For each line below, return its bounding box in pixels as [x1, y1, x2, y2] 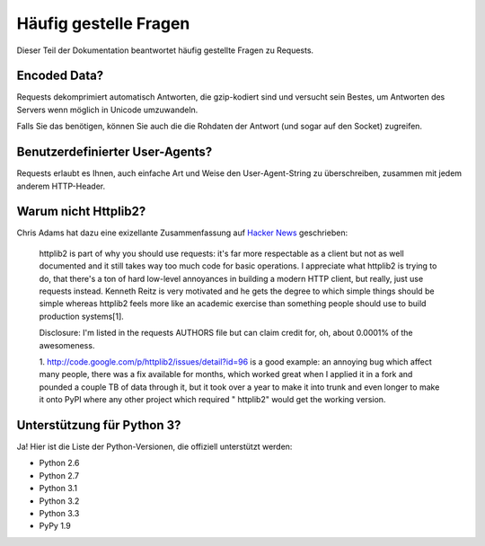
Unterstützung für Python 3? [16, 418, 181, 433]
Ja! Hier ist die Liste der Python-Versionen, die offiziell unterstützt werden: [16, 441, 293, 453]
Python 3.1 [39, 483, 78, 494]
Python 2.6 [39, 458, 80, 469]
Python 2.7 [39, 470, 80, 480]
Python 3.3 [39, 507, 80, 518]
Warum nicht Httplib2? [16, 204, 146, 219]
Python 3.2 [39, 495, 80, 506]
